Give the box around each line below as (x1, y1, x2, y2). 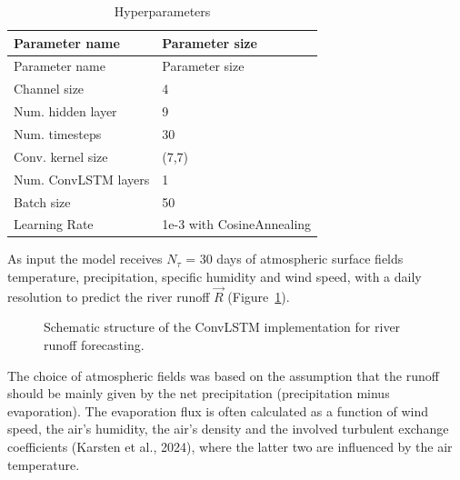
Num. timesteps (14, 124, 102, 143)
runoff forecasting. (44, 335, 145, 355)
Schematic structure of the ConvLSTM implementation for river (44, 317, 401, 336)
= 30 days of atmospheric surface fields (185, 249, 404, 268)
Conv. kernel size (14, 146, 108, 165)
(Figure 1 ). (227, 286, 290, 305)
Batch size (14, 192, 71, 211)
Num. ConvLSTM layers (14, 169, 150, 188)
